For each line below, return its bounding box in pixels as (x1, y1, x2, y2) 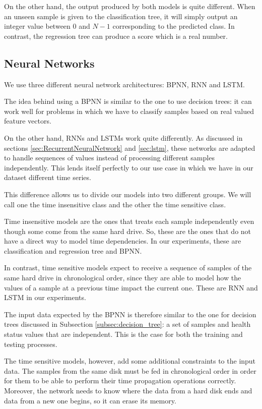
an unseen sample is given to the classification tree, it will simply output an (4, 11, 238, 21)
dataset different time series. (4, 172, 91, 183)
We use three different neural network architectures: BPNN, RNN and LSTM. (4, 79, 245, 89)
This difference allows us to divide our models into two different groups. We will (4, 189, 251, 199)
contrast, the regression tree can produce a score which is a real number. (4, 30, 228, 41)
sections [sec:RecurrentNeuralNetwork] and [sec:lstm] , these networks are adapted (4, 142, 255, 153)
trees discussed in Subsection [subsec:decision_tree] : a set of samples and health (4, 319, 251, 329)
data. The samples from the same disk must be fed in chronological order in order (4, 365, 256, 376)
